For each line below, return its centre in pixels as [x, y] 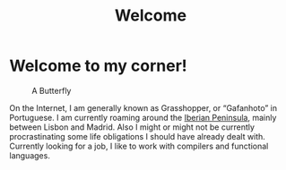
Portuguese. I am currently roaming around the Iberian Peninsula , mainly [143, 117]
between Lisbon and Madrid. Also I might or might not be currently [132, 127]
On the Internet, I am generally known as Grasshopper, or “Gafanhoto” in [143, 107]
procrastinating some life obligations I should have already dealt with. [138, 136]
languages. [30, 155]
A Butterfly [52, 90]
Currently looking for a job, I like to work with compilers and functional [139, 146]
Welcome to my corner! [99, 66]
